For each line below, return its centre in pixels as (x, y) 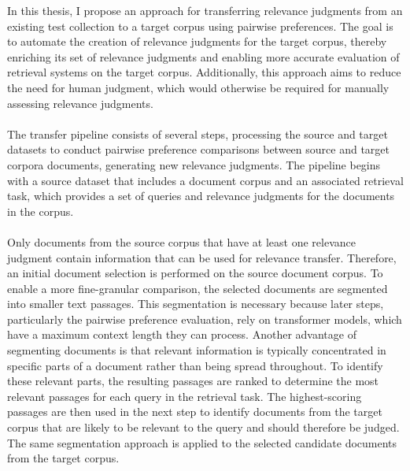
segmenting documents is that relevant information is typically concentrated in (197, 350)
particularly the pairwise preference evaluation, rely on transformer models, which (205, 319)
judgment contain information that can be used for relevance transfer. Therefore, (202, 257)
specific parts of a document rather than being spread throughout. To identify (195, 365)
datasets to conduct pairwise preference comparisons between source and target (198, 149)
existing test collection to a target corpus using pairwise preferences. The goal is (200, 26)
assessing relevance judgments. (80, 103)
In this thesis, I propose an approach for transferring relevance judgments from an (205, 10)
